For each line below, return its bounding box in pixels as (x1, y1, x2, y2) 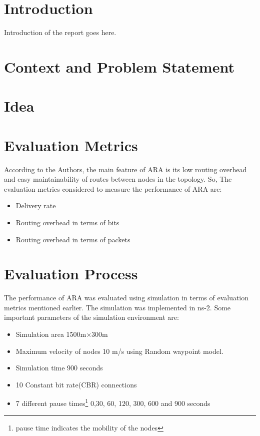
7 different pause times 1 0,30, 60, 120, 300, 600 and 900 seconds (15, 396, 210, 408)
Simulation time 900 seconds (15, 362, 103, 373)
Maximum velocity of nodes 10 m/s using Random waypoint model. (15, 345, 223, 356)
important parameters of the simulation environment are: (4, 312, 179, 322)
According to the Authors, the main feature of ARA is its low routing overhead (4, 164, 247, 174)
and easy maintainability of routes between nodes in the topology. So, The (4, 174, 232, 184)
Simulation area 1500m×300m (15, 329, 108, 339)
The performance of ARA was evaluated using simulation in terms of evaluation (4, 292, 249, 303)
